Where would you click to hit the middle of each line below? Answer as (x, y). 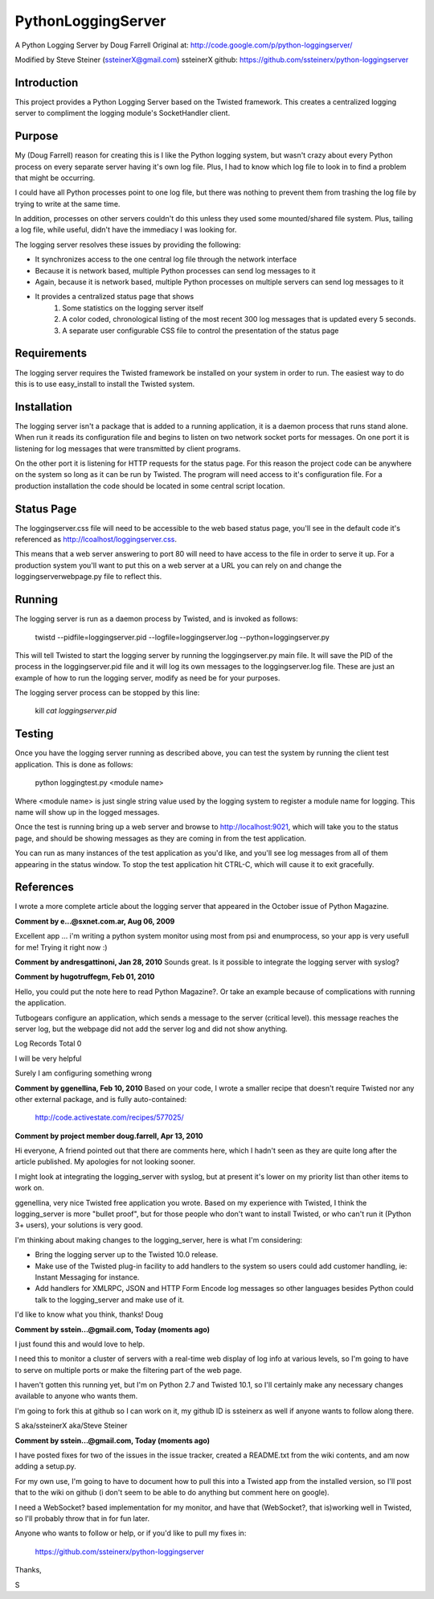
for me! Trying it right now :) (61, 947)
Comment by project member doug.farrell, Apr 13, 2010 (109, 1136)
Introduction (47, 82)
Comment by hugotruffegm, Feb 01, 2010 (85, 976)
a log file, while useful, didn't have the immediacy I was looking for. (126, 230)
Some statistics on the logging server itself (133, 308)
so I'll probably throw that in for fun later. (82, 1519)
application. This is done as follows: (74, 764)
